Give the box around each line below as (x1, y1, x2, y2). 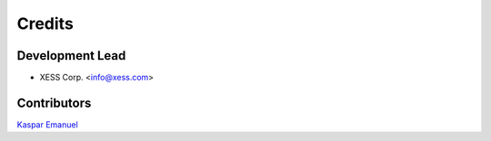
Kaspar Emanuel (16, 118, 79, 130)
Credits (16, 14, 75, 33)
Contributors (16, 95, 92, 110)
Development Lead (16, 48, 126, 63)
